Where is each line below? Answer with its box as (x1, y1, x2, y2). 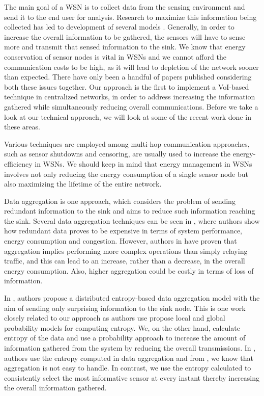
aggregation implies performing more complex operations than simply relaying (4, 245, 248, 256)
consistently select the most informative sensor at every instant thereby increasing (4, 372, 260, 383)
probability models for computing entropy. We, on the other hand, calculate (4, 322, 240, 333)
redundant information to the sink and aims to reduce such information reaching (4, 205, 255, 216)
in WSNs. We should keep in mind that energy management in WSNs (35, 158, 252, 169)
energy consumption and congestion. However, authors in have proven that (4, 235, 237, 246)
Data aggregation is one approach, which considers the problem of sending (4, 195, 236, 206)
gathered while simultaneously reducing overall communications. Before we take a (4, 101, 258, 112)
